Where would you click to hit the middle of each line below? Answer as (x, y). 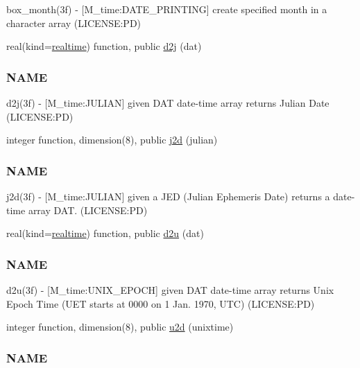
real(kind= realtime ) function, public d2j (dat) (104, 46)
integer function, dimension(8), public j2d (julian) (112, 140)
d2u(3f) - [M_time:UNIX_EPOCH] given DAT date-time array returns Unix (170, 290)
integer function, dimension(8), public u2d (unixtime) (120, 327)
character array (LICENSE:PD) (74, 23)
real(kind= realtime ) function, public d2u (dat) (105, 233)
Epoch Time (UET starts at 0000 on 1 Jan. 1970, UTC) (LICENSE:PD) (161, 303)
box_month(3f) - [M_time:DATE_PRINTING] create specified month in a (167, 9)
